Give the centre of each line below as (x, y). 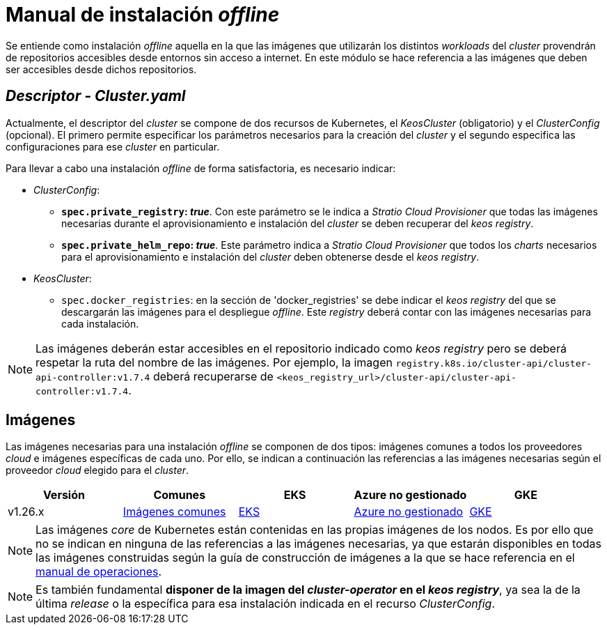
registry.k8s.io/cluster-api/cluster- (494, 363)
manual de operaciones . (99, 572)
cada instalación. (100, 323)
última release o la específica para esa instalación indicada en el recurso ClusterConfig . (266, 604)
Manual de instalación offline (143, 15)
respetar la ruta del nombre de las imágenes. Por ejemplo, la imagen (214, 362)
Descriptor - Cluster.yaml (96, 96)
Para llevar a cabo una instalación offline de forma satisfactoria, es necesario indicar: (201, 168)
